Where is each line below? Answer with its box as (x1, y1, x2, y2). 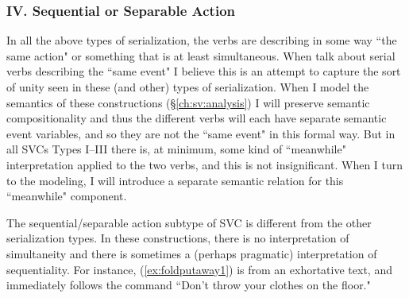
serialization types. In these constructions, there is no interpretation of (6, 230, 349, 246)
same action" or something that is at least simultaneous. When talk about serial (6, 47, 395, 64)
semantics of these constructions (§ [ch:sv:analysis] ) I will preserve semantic (6, 94, 370, 110)
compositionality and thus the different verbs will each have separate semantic (6, 110, 387, 126)
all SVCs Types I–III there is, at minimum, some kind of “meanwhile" (6, 141, 346, 157)
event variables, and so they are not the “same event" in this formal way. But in (6, 125, 395, 141)
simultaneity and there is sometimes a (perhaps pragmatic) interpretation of (6, 245, 377, 261)
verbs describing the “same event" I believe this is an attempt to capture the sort (6, 63, 401, 79)
